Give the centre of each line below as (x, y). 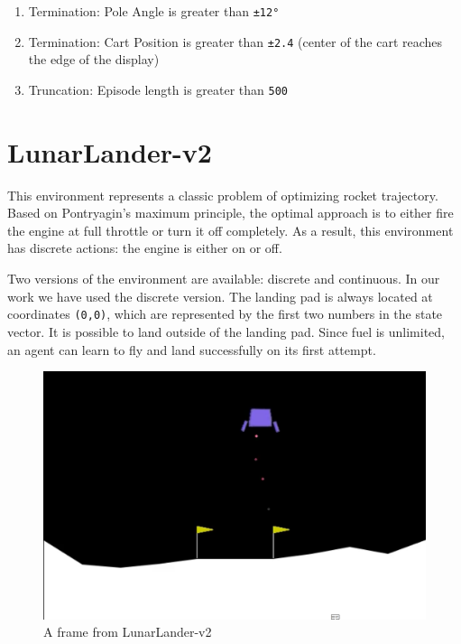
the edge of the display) (94, 59)
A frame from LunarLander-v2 (128, 632)
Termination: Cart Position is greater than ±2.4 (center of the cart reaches (235, 41)
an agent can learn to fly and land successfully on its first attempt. (192, 349)
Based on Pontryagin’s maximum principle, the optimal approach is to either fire (230, 213)
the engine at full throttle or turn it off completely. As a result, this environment (230, 230)
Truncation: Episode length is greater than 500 (158, 89)
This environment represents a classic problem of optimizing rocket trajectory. (223, 195)
